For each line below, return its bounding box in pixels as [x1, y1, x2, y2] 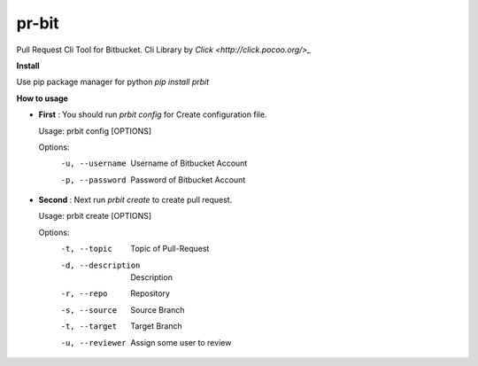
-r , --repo [60, 289, 108, 299]
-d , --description [60, 260, 141, 270]
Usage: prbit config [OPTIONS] [38, 125, 152, 136]
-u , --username [60, 159, 127, 168]
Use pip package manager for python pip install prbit [16, 76, 210, 88]
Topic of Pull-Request [130, 244, 210, 254]
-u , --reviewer [60, 338, 127, 347]
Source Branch [130, 304, 185, 315]
